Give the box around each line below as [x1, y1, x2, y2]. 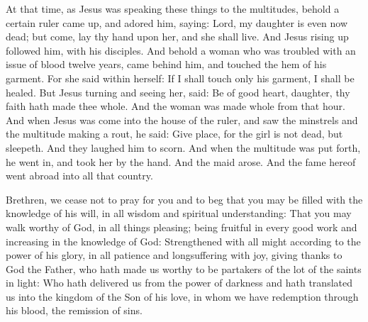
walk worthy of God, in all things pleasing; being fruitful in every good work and [6, 219, 357, 234]
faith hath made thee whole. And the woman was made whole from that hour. [6, 99, 345, 113]
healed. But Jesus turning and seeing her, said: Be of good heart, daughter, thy [6, 84, 350, 99]
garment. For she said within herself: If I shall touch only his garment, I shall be [6, 70, 355, 85]
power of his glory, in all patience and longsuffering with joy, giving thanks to [6, 248, 342, 262]
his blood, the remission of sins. [6, 303, 143, 318]
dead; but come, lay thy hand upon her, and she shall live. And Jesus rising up [6, 29, 349, 44]
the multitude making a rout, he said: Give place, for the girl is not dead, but [6, 126, 343, 141]
